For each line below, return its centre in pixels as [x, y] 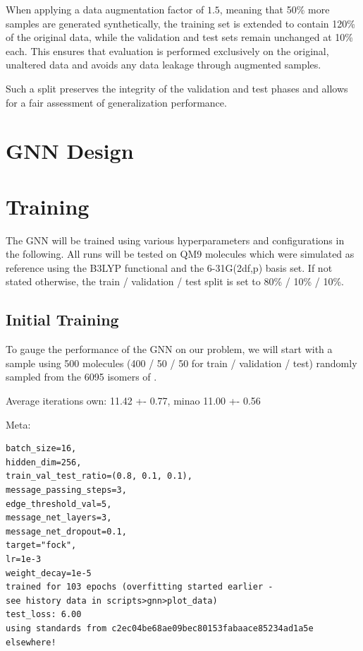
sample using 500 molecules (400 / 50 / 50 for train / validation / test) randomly [181, 363]
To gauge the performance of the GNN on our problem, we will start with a [169, 349]
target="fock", [41, 545]
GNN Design [70, 151]
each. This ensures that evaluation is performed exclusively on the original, [167, 50]
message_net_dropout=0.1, [66, 531]
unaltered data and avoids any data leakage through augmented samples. [164, 65]
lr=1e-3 [24, 559]
